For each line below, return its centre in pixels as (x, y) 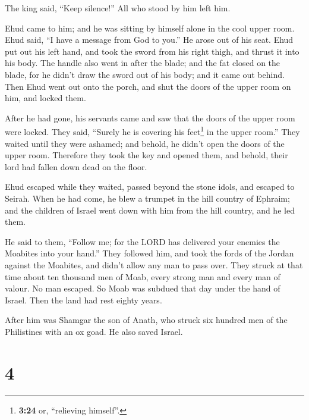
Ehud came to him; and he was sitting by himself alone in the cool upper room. (150, 28)
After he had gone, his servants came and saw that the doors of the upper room (150, 117)
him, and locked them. (45, 98)
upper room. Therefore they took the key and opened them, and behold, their (146, 155)
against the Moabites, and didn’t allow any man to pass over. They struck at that (154, 264)
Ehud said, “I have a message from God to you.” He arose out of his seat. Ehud (149, 40)
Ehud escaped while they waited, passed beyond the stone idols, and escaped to (150, 187)
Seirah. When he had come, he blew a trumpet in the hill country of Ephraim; (147, 198)
